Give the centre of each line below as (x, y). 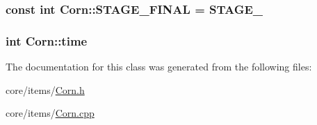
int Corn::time (47, 40)
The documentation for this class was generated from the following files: (159, 67)
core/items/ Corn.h (45, 89)
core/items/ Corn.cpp (50, 113)
